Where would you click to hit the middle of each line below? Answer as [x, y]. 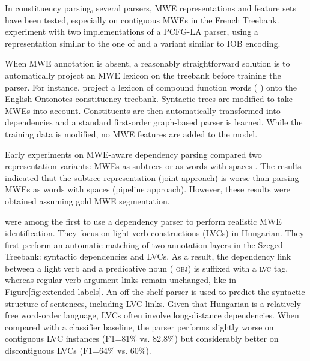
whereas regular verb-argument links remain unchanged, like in [121, 280]
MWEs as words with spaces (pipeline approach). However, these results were [148, 189]
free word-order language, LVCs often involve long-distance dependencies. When [152, 315]
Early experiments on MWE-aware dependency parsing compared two [133, 154]
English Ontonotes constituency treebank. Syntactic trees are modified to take [149, 99]
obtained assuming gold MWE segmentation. [87, 201]
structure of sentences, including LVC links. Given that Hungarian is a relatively [153, 303]
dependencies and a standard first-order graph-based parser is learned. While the [154, 122]
